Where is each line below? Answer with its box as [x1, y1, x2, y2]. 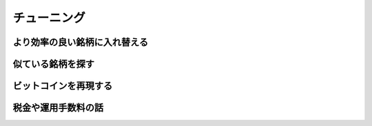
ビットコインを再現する [12, 80, 113, 92]
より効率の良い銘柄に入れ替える [12, 36, 148, 48]
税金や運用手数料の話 [12, 102, 103, 114]
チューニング [12, 10, 86, 25]
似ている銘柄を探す [12, 58, 94, 70]
